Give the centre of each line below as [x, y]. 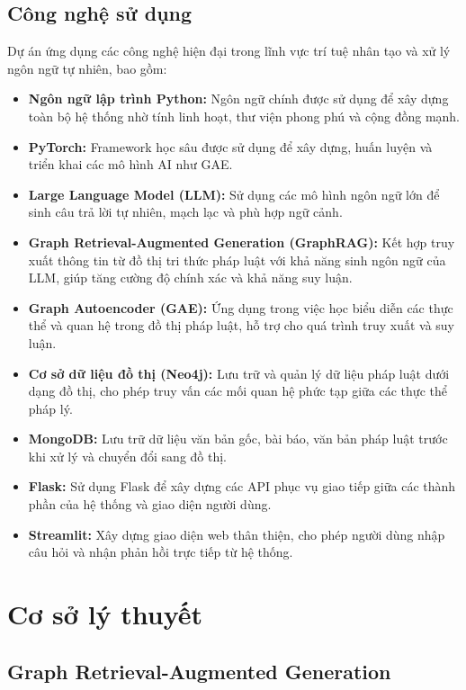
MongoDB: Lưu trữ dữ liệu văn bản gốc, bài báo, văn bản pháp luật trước [238, 439]
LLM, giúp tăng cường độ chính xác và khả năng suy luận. [190, 278]
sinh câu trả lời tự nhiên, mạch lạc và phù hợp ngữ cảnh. [185, 212]
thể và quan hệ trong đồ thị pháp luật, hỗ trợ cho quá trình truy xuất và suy [241, 325]
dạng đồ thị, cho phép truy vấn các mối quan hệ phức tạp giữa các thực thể [237, 391]
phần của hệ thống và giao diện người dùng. [150, 504]
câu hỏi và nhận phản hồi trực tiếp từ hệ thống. [161, 552]
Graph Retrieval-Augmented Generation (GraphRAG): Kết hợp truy [242, 242]
